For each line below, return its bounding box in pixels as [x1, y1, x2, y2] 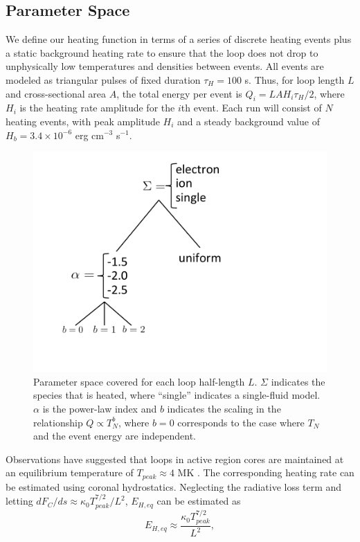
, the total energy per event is [116, 86, 242, 100]
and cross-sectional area [6, 86, 106, 100]
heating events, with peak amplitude [6, 114, 160, 128]
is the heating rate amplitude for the [19, 100, 175, 115]
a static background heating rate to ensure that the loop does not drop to [6, 45, 318, 60]
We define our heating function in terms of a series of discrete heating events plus [6, 32, 352, 46]
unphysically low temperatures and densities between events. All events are [6, 59, 324, 73]
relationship [33, 415, 83, 429]
